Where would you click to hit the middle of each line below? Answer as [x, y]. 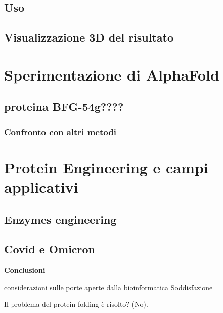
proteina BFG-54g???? [64, 107]
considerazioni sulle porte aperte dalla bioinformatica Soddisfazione [108, 287]
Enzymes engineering [60, 219]
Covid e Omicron [50, 249]
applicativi [41, 187]
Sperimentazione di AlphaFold [112, 74]
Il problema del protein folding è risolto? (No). [76, 304]
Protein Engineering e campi [106, 167]
